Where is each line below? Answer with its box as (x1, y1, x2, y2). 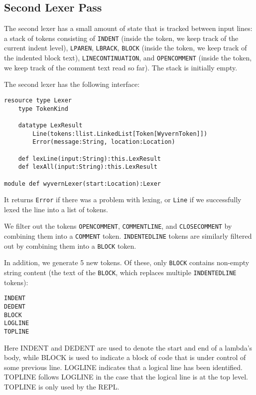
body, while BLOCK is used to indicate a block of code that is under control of (4, 352, 246, 363)
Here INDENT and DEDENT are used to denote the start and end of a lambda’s (4, 342, 253, 353)
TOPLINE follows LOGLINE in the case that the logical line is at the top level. (4, 372, 248, 382)
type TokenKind (18, 105, 68, 112)
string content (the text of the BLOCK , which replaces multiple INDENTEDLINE (4, 267, 237, 278)
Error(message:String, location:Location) (32, 138, 175, 146)
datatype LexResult (18, 121, 83, 129)
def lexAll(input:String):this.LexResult (18, 163, 157, 171)
